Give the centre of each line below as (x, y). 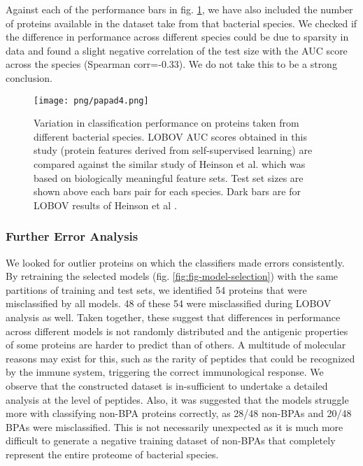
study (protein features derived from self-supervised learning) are (173, 150)
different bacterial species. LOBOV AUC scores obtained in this (170, 136)
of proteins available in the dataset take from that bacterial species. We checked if (181, 23)
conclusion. (29, 77)
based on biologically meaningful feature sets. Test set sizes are (169, 177)
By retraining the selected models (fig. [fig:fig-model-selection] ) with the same (172, 276)
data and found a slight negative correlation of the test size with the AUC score (177, 50)
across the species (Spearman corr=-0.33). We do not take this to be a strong (171, 64)
